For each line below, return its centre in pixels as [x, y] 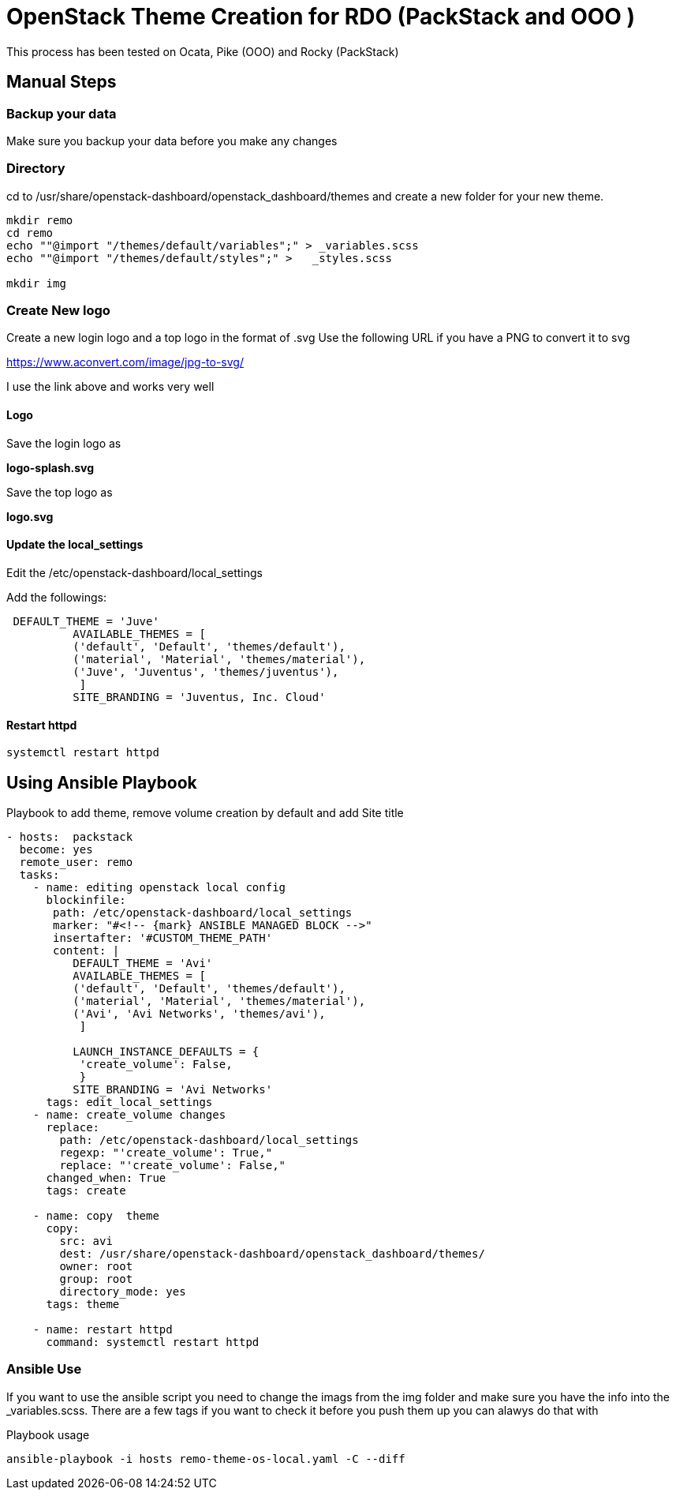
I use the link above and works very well [110, 387]
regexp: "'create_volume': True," [166, 1152]
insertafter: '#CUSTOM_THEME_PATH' [163, 937]
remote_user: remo [76, 862]
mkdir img [36, 283]
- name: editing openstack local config [159, 887]
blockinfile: [86, 900]
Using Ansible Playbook [102, 782]
